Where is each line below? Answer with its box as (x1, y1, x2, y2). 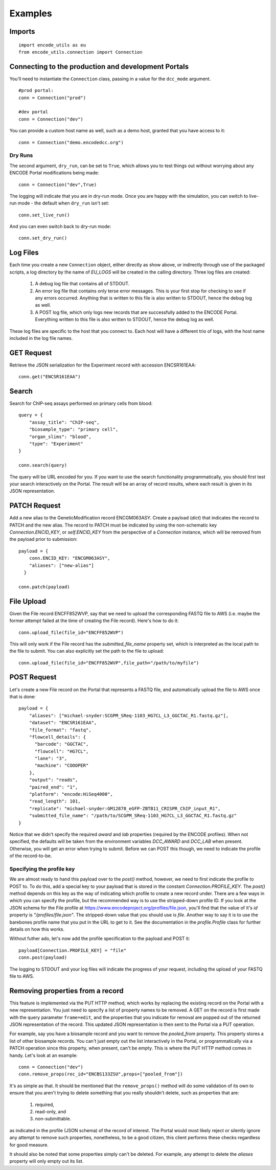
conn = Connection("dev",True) (18, 181, 97, 188)
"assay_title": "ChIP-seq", (29, 419, 100, 425)
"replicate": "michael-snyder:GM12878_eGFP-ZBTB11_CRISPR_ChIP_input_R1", (29, 806, 221, 811)
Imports (9, 27, 35, 36)
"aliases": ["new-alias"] (29, 562, 95, 568)
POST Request (9, 673, 57, 682)
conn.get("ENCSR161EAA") (18, 374, 81, 380)
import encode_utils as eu (18, 42, 86, 48)
